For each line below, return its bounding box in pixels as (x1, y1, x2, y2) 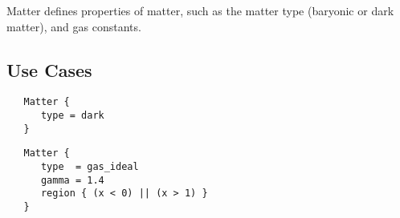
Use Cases (6, 57, 92, 82)
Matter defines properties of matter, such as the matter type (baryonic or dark (6, 2, 394, 18)
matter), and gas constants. (6, 18, 141, 34)
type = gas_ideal (40, 161, 139, 173)
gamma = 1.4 (40, 174, 104, 186)
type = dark (40, 110, 104, 122)
